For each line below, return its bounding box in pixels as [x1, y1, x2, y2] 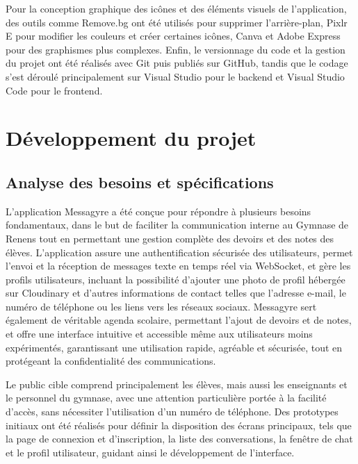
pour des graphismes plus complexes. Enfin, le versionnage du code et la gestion [6, 42, 345, 56]
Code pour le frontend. [6, 83, 103, 97]
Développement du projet [6, 124, 257, 152]
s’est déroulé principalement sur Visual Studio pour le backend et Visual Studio [6, 69, 345, 83]
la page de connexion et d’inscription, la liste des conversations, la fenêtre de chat [6, 431, 353, 446]
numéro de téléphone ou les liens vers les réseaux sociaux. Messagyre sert [6, 299, 317, 313]
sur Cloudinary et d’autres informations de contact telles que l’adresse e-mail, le [6, 285, 346, 300]
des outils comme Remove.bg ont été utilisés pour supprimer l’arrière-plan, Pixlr [6, 15, 348, 29]
